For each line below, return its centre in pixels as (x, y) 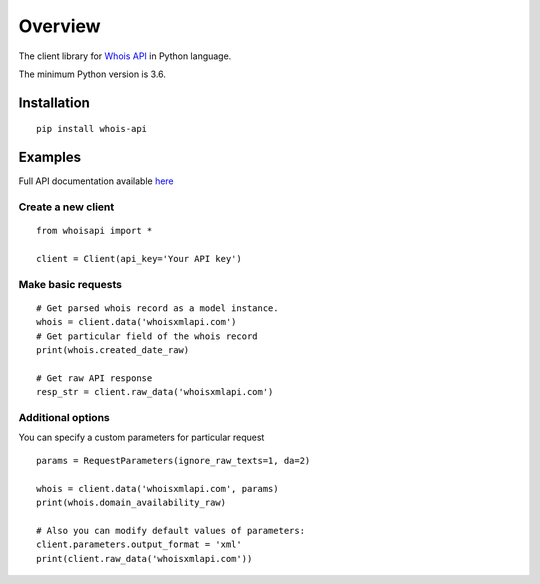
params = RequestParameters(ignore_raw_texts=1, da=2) (173, 460)
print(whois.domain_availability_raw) (131, 502)
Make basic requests (70, 284)
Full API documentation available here (96, 181)
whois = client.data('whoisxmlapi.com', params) (157, 488)
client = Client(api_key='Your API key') (139, 258)
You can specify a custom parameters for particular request (141, 437)
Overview (59, 26)
